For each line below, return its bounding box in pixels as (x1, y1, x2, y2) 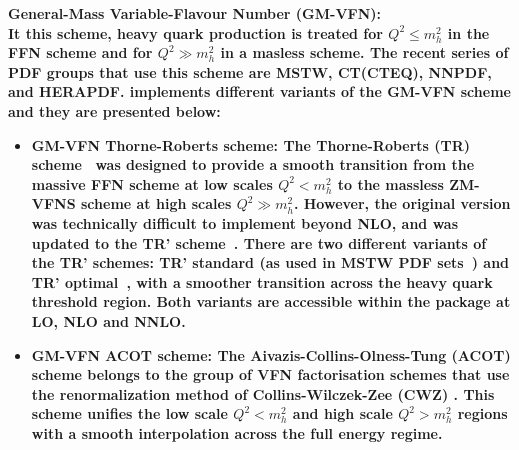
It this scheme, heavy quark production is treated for (8, 22, 383, 43)
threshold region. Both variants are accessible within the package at (31, 291, 511, 312)
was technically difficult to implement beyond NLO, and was (31, 212, 459, 233)
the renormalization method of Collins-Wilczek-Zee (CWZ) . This (31, 383, 495, 404)
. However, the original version (293, 193, 511, 214)
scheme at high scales (81, 193, 232, 214)
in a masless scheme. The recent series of (220, 42, 509, 63)
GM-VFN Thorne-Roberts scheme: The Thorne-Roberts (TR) (31, 134, 471, 155)
